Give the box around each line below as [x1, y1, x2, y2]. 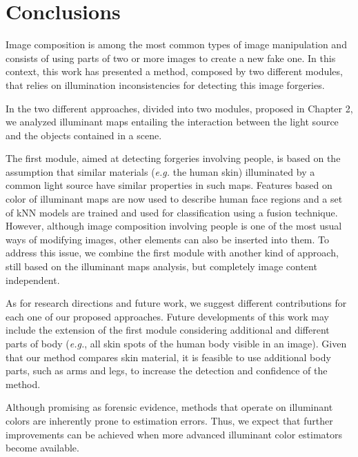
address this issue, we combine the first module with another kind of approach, [6, 245, 339, 260]
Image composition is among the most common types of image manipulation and [6, 37, 347, 52]
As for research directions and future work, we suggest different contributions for [6, 296, 347, 310]
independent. [6, 272, 60, 287]
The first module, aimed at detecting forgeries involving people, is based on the [6, 151, 341, 165]
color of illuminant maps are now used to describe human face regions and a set [6, 192, 343, 206]
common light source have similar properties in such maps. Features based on [6, 178, 332, 192]
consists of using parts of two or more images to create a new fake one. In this [6, 50, 336, 65]
